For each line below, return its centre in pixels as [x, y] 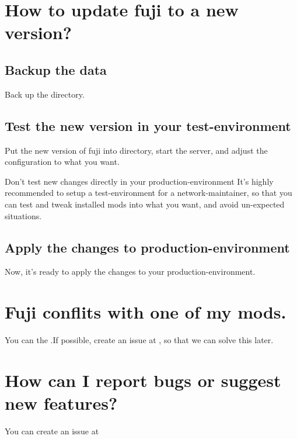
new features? [61, 403]
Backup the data [56, 69]
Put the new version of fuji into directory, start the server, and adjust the [136, 150]
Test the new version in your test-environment [148, 125]
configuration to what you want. [62, 162]
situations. [23, 215]
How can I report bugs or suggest [143, 380]
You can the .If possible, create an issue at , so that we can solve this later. [139, 340]
